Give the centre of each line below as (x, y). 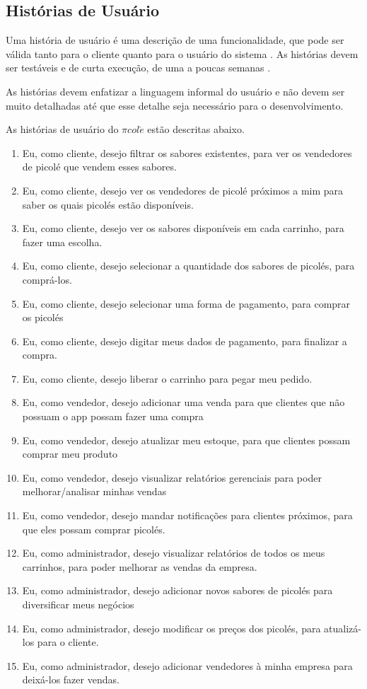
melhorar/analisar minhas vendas (94, 491)
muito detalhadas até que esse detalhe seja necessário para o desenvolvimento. (175, 105)
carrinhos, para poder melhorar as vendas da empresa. (140, 566)
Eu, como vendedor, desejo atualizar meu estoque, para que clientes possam (186, 440)
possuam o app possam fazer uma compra (113, 416)
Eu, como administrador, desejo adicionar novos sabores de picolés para (177, 590)
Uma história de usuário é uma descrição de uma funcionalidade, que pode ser (175, 40)
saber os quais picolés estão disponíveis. (108, 204)
